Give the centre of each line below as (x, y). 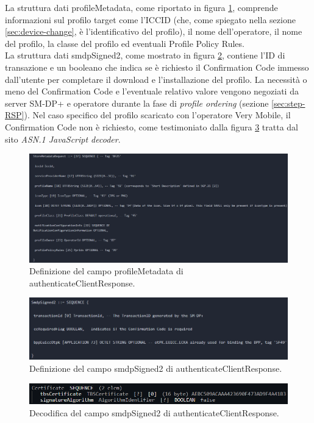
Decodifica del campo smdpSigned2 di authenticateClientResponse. (154, 413)
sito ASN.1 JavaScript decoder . (63, 139)
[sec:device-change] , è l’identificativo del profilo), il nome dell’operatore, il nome (154, 31)
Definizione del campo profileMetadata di (106, 271)
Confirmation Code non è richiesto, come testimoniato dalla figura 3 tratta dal (152, 126)
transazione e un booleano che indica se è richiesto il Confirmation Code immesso (157, 67)
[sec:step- (288, 103)
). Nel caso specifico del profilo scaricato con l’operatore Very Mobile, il (157, 115)
